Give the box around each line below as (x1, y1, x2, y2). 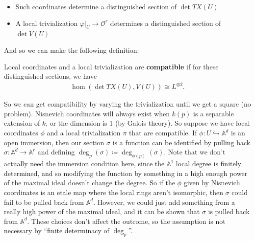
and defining (37, 147, 75, 157)
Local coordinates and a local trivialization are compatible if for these (4, 61, 219, 71)
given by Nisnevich (183, 177, 240, 188)
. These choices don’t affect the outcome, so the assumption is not (27, 216, 226, 226)
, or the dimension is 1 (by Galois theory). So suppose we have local (46, 118, 250, 128)
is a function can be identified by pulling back (112, 137, 251, 147)
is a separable (193, 108, 234, 118)
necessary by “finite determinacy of (4, 225, 109, 236)
